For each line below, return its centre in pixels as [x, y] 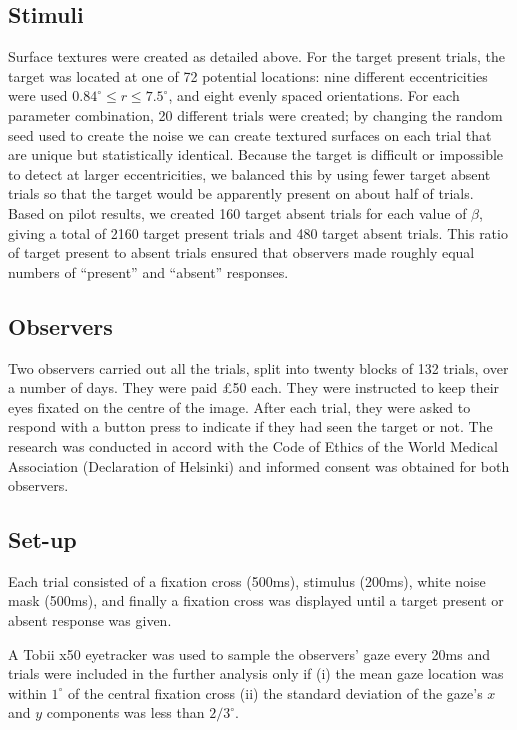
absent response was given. [90, 620]
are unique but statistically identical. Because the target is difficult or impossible [256, 154]
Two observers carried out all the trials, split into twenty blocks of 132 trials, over [258, 367]
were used [38, 95]
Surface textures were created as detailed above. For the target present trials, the [256, 56]
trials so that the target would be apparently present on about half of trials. [241, 193]
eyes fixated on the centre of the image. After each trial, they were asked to [239, 406]
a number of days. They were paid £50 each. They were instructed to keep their [254, 387]
